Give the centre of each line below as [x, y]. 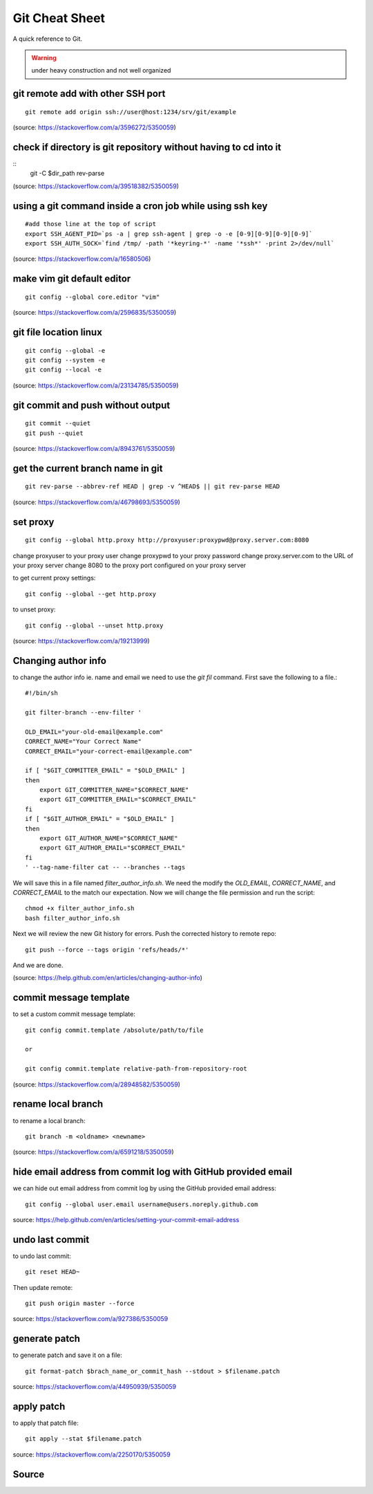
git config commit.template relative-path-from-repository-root [136, 1069]
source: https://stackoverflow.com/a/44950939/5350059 [95, 1387]
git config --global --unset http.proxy [94, 625]
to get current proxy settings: [54, 578]
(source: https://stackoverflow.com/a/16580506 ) [82, 259]
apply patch [39, 1407]
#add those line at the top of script [91, 224]
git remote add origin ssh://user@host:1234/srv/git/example [131, 112]
